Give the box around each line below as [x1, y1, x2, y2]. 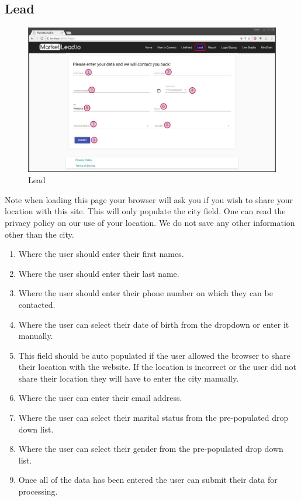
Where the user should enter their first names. [18, 248, 184, 260]
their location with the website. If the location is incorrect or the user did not [18, 361, 297, 373]
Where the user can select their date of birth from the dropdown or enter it [18, 318, 289, 330]
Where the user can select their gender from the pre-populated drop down [18, 442, 283, 455]
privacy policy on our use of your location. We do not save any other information [5, 216, 295, 228]
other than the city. [5, 228, 74, 240]
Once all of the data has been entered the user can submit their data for [18, 473, 278, 486]
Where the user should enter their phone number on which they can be [18, 287, 273, 299]
